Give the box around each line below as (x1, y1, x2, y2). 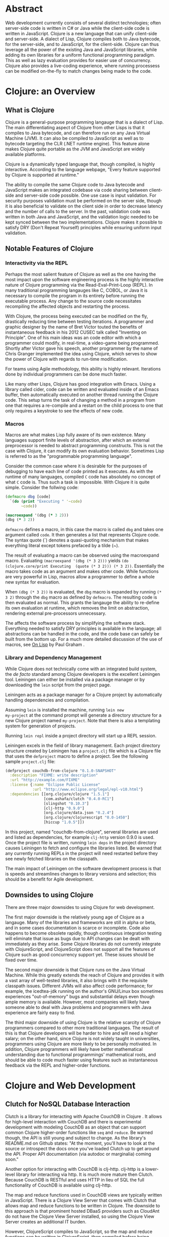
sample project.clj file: (5, 758, 55, 765)
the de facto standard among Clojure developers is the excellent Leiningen (5, 671, 160, 677)
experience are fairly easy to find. (5, 1009, 76, 1015)
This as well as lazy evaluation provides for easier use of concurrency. (5, 57, 151, 63)
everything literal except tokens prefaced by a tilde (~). (5, 543, 120, 549)
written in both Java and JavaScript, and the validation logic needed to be (5, 213, 159, 220)
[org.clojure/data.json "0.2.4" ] (43, 811, 114, 816)
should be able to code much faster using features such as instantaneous (5, 1057, 158, 1063)
